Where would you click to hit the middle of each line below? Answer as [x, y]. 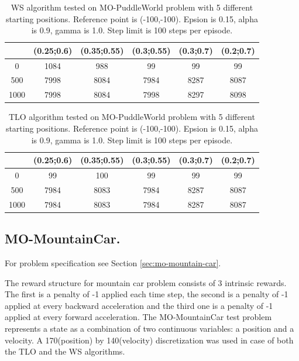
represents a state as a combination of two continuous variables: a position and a [149, 328]
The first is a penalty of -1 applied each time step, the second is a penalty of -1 [147, 294]
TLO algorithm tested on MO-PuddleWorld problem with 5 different [132, 117]
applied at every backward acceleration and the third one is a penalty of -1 [139, 305]
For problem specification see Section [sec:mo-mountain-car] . [113, 263]
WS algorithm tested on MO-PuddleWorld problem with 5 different [132, 7]
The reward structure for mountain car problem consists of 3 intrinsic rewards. [146, 282]
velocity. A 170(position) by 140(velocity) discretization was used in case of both [149, 340]
